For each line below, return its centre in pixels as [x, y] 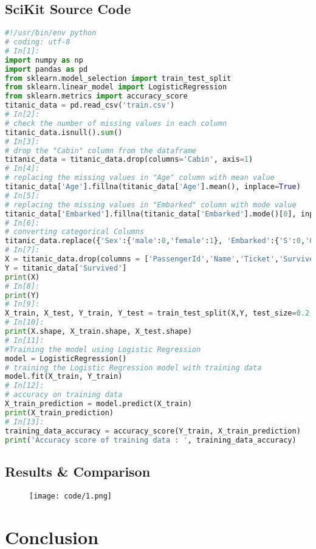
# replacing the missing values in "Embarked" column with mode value [151, 205]
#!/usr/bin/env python [51, 33]
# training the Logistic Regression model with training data [133, 368]
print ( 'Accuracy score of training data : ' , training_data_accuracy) [151, 440]
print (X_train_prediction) [59, 413]
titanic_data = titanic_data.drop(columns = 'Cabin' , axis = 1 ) [129, 160]
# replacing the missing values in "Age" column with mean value [140, 178]
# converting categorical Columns [75, 232]
